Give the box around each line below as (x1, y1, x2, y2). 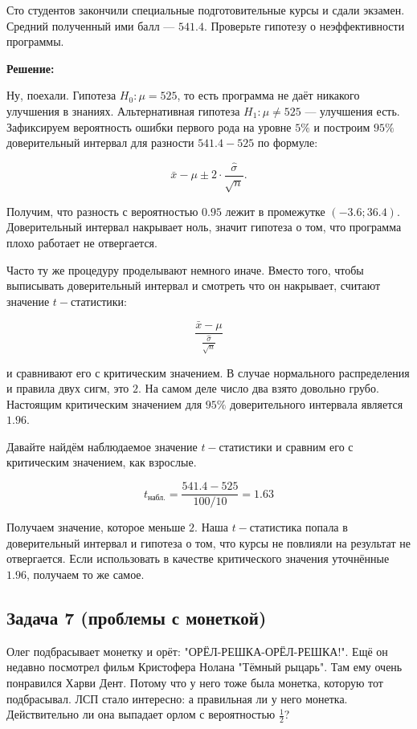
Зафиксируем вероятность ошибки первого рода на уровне (6, 118, 292, 135)
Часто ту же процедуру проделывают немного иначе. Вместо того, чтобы (6, 261, 364, 278)
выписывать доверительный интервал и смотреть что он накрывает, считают (6, 277, 381, 294)
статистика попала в (249, 519, 348, 536)
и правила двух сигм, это (6, 380, 129, 397)
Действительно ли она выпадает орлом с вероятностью (6, 706, 276, 723)
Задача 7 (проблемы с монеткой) (6, 605, 267, 629)
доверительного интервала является (230, 395, 403, 412)
